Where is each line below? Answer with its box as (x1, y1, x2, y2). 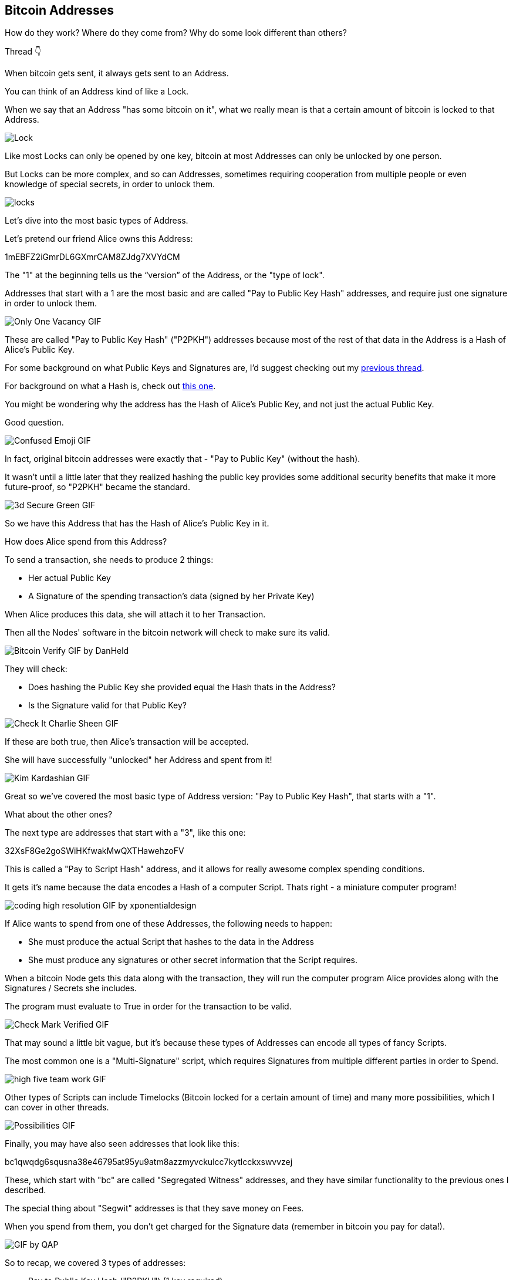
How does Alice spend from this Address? (5, 536, 167, 547)
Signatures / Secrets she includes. (5, 983, 137, 994)
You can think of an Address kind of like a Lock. (5, 86, 189, 97)
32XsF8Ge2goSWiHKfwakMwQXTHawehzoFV (5, 846, 184, 856)
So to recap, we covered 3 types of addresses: (5, 1258, 186, 1268)
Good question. (5, 417, 64, 428)
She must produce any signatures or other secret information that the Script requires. (28, 955, 358, 965)
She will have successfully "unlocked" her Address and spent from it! (5, 755, 272, 765)
